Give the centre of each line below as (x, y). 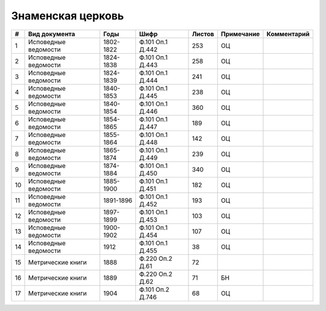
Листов (203, 34)
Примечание (240, 34)
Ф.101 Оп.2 (154, 289)
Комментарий (288, 34)
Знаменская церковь (68, 16)
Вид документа (52, 34)
